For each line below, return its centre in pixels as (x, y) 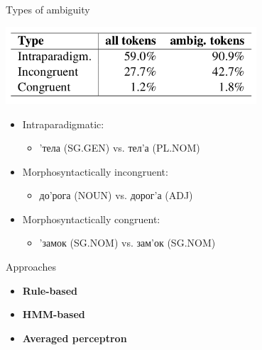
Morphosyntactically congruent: (91, 219)
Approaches (31, 267)
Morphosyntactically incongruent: (95, 171)
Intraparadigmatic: (63, 124)
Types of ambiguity (48, 9)
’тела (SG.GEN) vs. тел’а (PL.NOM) (120, 148)
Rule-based (50, 290)
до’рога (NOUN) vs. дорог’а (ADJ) (116, 195)
